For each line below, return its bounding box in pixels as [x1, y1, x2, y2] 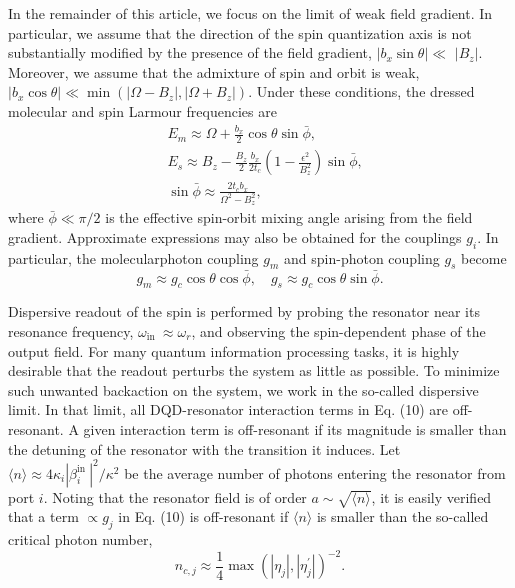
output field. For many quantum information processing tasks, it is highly [8, 340, 460, 361]
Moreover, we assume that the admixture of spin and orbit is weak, [8, 61, 420, 82]
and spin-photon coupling [284, 247, 440, 268]
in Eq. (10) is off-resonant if [118, 506, 289, 527]
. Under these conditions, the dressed [248, 81, 475, 102]
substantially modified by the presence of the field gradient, [8, 42, 372, 63]
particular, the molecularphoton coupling [8, 247, 259, 268]
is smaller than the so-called [316, 506, 489, 527]
